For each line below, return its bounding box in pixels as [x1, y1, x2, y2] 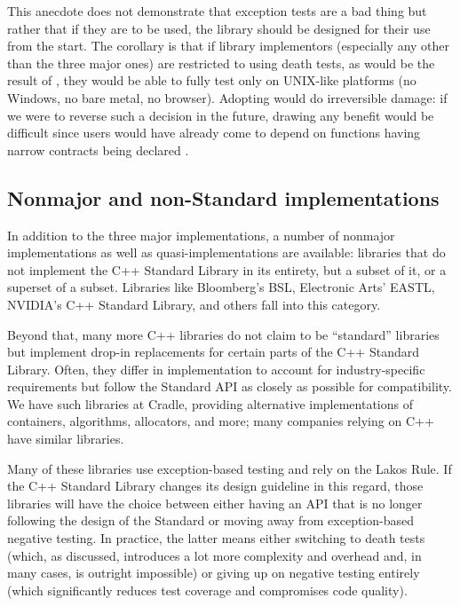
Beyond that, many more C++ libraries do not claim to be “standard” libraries [7, 325, 440, 343]
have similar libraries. [7, 429, 124, 448]
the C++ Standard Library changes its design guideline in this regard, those [7, 476, 424, 495]
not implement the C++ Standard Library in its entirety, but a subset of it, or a [7, 260, 447, 279]
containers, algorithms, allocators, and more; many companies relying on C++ [7, 412, 434, 430]
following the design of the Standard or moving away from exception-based [7, 511, 415, 530]
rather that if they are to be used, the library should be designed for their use [7, 19, 431, 37]
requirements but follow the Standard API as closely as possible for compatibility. [7, 377, 452, 396]
